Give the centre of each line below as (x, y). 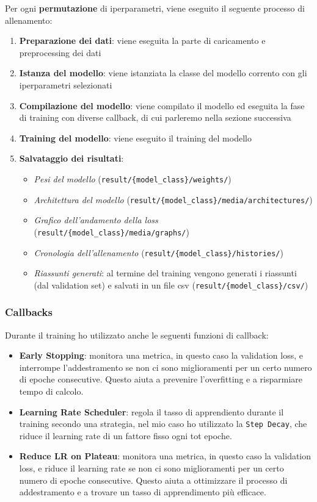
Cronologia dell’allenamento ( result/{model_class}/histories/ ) (158, 252)
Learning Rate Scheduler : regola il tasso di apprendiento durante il (151, 411)
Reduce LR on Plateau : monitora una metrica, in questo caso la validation (165, 456)
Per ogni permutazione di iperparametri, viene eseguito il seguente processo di (155, 8)
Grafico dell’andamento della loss (96, 220)
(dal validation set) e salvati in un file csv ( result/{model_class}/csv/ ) (171, 285)
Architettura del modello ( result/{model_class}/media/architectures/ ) (173, 199)
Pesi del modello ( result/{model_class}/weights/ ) (133, 178)
